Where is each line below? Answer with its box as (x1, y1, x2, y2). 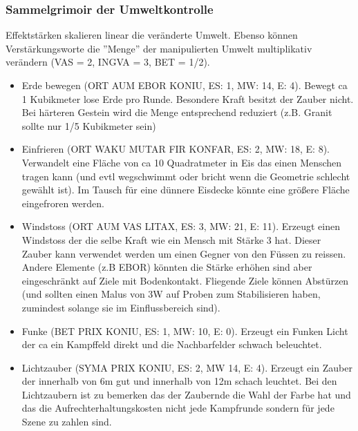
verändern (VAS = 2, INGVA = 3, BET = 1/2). (6, 55, 210, 69)
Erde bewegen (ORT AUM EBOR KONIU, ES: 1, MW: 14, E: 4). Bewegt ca (21, 78, 348, 92)
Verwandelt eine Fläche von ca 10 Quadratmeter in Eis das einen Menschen (21, 155, 342, 169)
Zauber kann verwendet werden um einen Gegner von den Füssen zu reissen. (21, 246, 346, 260)
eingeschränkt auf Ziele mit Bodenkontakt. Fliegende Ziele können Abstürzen (21, 273, 349, 287)
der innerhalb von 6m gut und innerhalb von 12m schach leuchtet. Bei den (21, 374, 337, 388)
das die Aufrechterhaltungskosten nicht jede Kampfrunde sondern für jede (21, 401, 335, 415)
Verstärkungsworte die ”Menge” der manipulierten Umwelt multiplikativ (6, 41, 312, 55)
